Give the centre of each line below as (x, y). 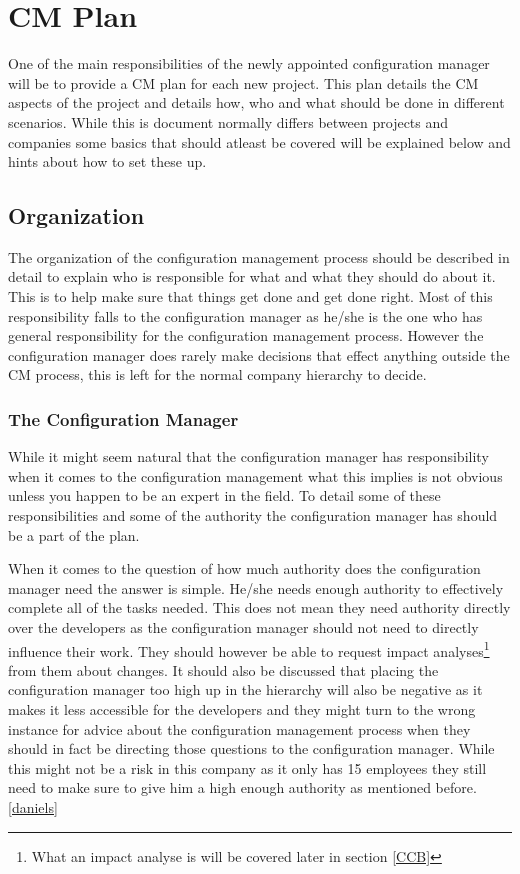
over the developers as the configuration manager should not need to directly (243, 627)
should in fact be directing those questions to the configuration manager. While (251, 748)
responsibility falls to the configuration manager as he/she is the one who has (245, 315)
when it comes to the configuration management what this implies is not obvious (255, 475)
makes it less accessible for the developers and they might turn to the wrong (242, 709)
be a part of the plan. (74, 534)
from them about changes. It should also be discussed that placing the (223, 669)
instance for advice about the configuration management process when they (239, 728)
